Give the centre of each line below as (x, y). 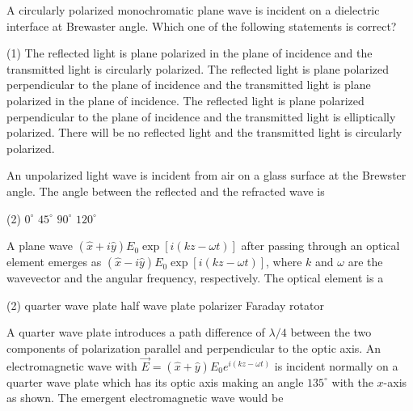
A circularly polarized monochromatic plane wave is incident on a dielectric (193, 10)
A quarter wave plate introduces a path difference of (136, 332)
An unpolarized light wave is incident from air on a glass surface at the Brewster (206, 175)
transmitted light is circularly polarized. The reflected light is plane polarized (198, 68)
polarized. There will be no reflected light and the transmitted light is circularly (204, 132)
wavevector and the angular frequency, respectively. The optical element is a (195, 278)
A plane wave (40, 246)
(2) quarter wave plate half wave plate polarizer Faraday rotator (165, 305)
